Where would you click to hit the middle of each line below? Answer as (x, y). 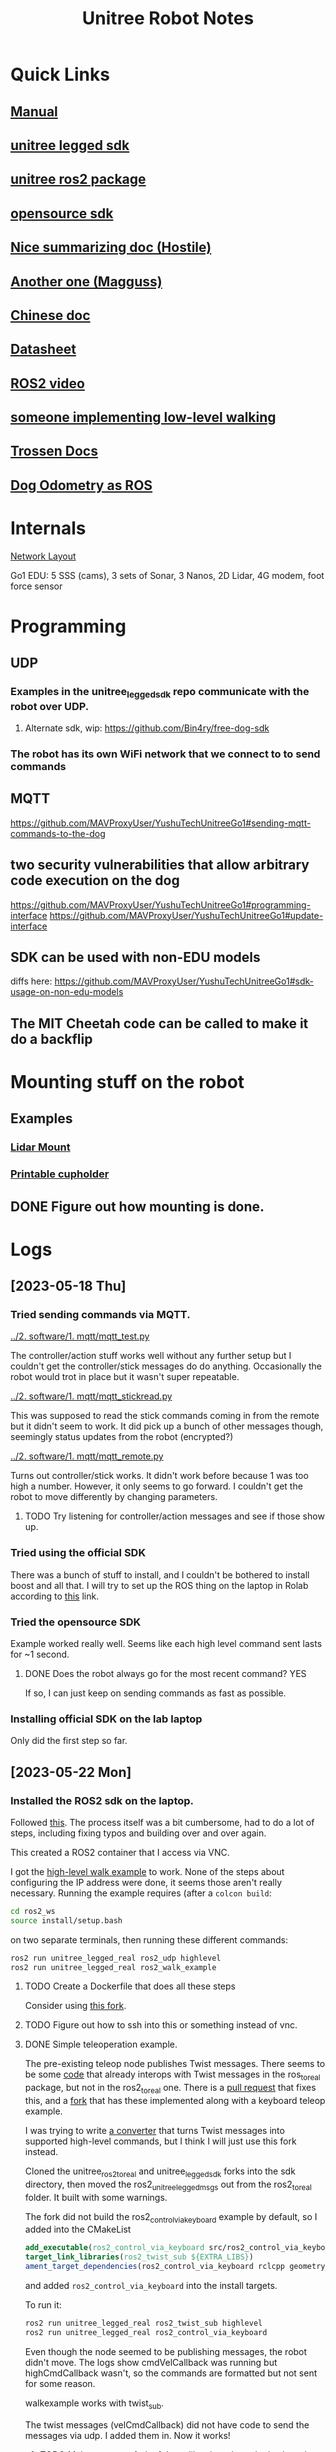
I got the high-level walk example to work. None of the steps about (147, 1871)
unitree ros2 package (78, 179)
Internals (48, 528)
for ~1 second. (40, 1654)
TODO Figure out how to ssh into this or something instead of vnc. (161, 2025)
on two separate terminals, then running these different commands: (149, 1939)
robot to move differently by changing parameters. (114, 1497)
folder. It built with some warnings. (96, 2197)
